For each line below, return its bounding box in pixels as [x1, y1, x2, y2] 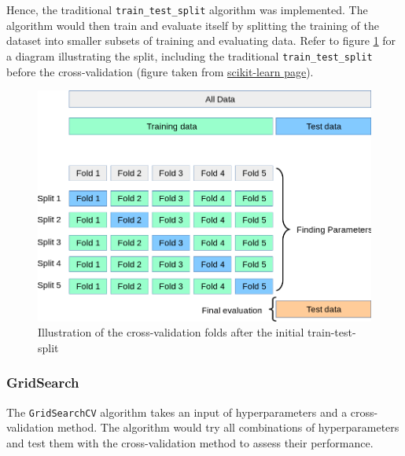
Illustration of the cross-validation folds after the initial [38, 324, 304, 340]
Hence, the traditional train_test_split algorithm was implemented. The [6, 2, 368, 17]
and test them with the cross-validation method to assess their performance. [6, 435, 374, 451]
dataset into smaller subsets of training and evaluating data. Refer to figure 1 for [6, 32, 396, 49]
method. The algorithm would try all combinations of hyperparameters [57, 419, 399, 436]
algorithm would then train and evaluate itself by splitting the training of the [6, 17, 379, 33]
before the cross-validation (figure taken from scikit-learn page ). [6, 63, 314, 79]
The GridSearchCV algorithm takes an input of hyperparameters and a [6, 403, 348, 420]
